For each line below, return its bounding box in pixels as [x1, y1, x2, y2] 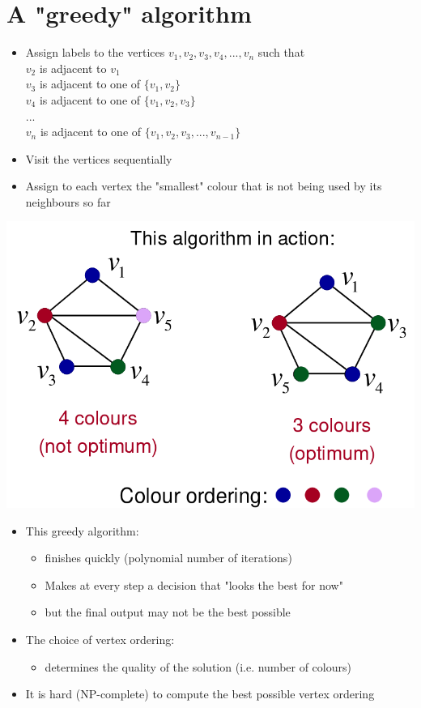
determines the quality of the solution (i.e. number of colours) [45, 658, 351, 675]
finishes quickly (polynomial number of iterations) [45, 549, 292, 566]
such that [257, 44, 305, 61]
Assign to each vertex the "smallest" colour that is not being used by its [25, 177, 382, 194]
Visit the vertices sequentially [25, 150, 172, 167]
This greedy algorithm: [25, 522, 139, 539]
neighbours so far [25, 193, 111, 210]
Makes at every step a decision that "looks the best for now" [45, 576, 343, 593]
